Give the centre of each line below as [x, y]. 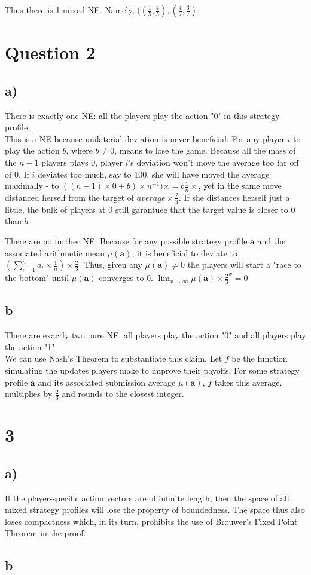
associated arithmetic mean [55, 253]
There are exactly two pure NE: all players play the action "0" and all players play [155, 335]
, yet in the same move [240, 186]
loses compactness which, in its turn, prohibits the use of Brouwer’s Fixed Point [151, 521]
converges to [121, 278]
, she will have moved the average [208, 174]
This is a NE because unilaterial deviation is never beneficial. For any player [145, 138]
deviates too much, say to [85, 174]
